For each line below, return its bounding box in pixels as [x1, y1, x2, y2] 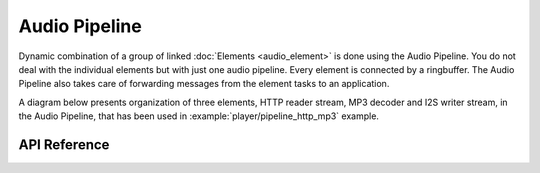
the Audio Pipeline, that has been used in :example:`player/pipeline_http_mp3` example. [18, 110, 380, 122]
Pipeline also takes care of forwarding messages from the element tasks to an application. [18, 78, 390, 90]
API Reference [18, 136, 110, 153]
